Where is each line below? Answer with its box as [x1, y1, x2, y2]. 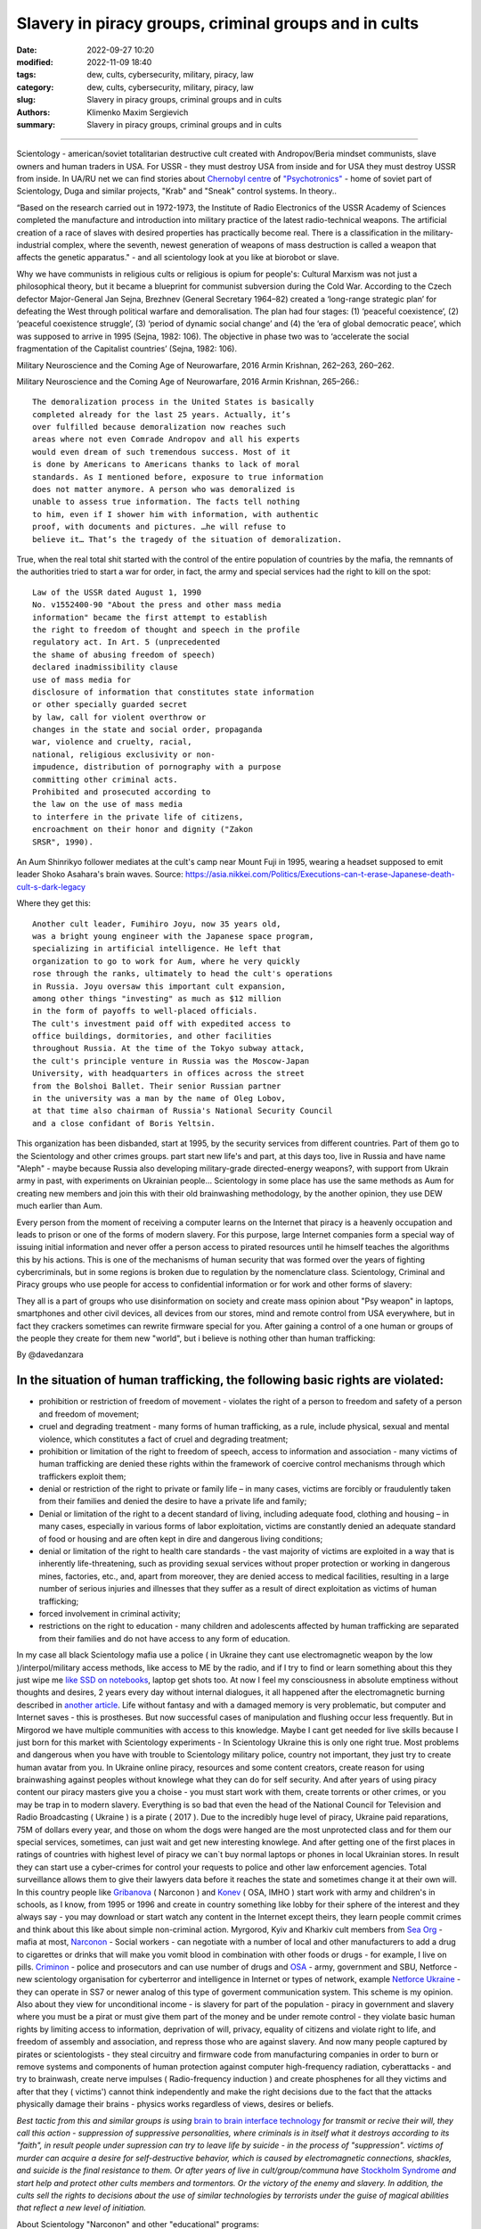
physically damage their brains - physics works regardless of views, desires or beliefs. [16, 2099, 334, 2110]
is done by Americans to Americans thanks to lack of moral [32, 459, 300, 470]
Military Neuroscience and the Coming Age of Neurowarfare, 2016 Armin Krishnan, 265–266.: [16, 375, 360, 387]
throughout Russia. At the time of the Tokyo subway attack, [32, 1043, 305, 1054]
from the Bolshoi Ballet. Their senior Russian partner [32, 1081, 281, 1091]
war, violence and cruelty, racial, [32, 736, 192, 747]
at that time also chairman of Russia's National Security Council [32, 1106, 333, 1116]
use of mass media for [32, 674, 132, 685]
